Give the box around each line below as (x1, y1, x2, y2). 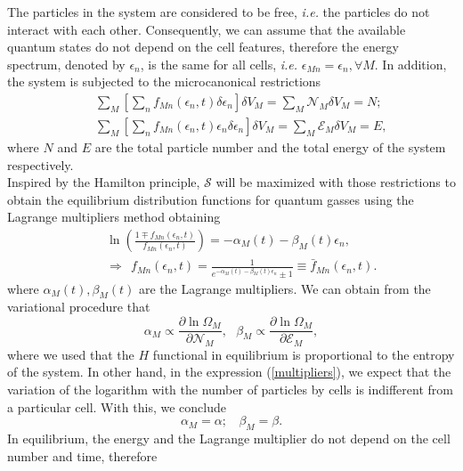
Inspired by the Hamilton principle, (7, 173, 200, 191)
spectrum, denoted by (7, 54, 126, 73)
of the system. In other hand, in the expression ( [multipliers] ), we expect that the (7, 362, 451, 381)
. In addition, (374, 54, 447, 73)
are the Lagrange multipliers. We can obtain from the (138, 279, 431, 297)
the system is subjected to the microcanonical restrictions (7, 72, 321, 91)
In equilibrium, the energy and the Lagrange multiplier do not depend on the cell (7, 429, 451, 448)
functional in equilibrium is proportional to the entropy (152, 345, 455, 363)
